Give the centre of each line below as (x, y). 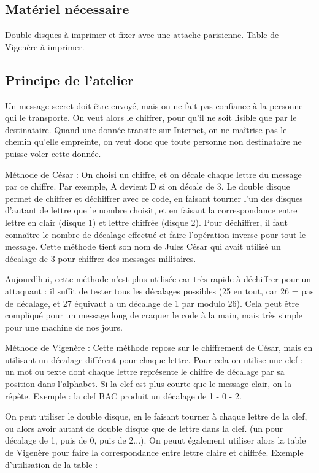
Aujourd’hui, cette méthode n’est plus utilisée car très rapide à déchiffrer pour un (158, 279)
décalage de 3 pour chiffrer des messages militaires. (101, 258)
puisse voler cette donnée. (53, 153)
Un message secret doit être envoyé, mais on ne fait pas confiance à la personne (154, 105)
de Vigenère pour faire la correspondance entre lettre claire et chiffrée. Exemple (154, 452)
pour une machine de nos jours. (64, 327)
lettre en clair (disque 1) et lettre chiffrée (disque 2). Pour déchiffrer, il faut (147, 222)
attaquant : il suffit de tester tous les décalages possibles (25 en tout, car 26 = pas (159, 290)
